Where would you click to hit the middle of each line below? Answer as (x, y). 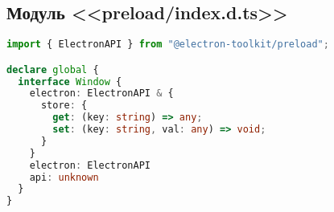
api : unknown (64, 177)
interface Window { (70, 82)
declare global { (53, 69)
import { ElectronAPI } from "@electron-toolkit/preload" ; (168, 45)
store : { (64, 106)
